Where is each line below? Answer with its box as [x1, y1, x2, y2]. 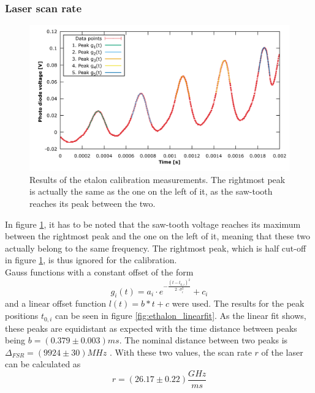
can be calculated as [5, 357, 81, 370]
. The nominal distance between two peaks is [119, 334, 288, 346]
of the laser [261, 345, 303, 358]
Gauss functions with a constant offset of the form [5, 266, 194, 279]
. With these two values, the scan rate [109, 345, 252, 358]
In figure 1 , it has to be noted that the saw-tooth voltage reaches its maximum [5, 217, 301, 230]
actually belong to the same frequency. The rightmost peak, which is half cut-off [5, 241, 306, 254]
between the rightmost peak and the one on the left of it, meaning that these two [5, 230, 310, 242]
